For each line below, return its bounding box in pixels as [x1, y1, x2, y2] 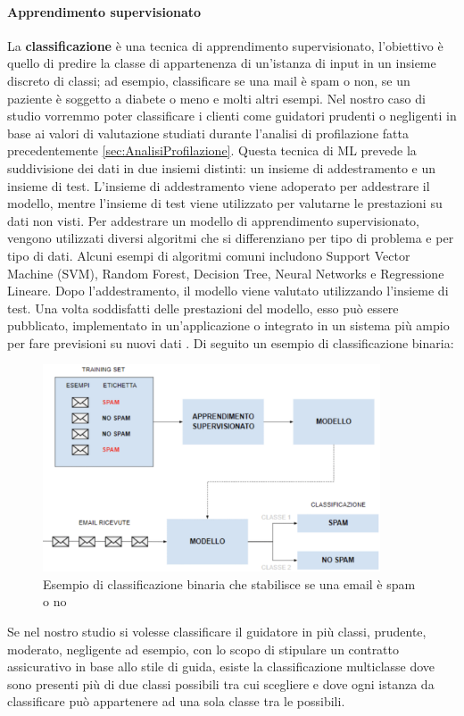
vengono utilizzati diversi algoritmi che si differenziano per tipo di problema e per [7, 229, 454, 247]
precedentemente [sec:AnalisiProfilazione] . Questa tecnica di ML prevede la [7, 141, 417, 160]
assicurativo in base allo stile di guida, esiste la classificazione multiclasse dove [7, 657, 435, 676]
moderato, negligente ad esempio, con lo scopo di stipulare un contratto [7, 639, 400, 658]
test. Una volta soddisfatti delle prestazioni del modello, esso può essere [7, 298, 399, 317]
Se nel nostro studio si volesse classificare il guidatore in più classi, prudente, [7, 622, 427, 641]
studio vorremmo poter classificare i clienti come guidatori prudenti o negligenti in [7, 106, 457, 125]
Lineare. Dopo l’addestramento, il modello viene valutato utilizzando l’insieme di [7, 281, 449, 300]
